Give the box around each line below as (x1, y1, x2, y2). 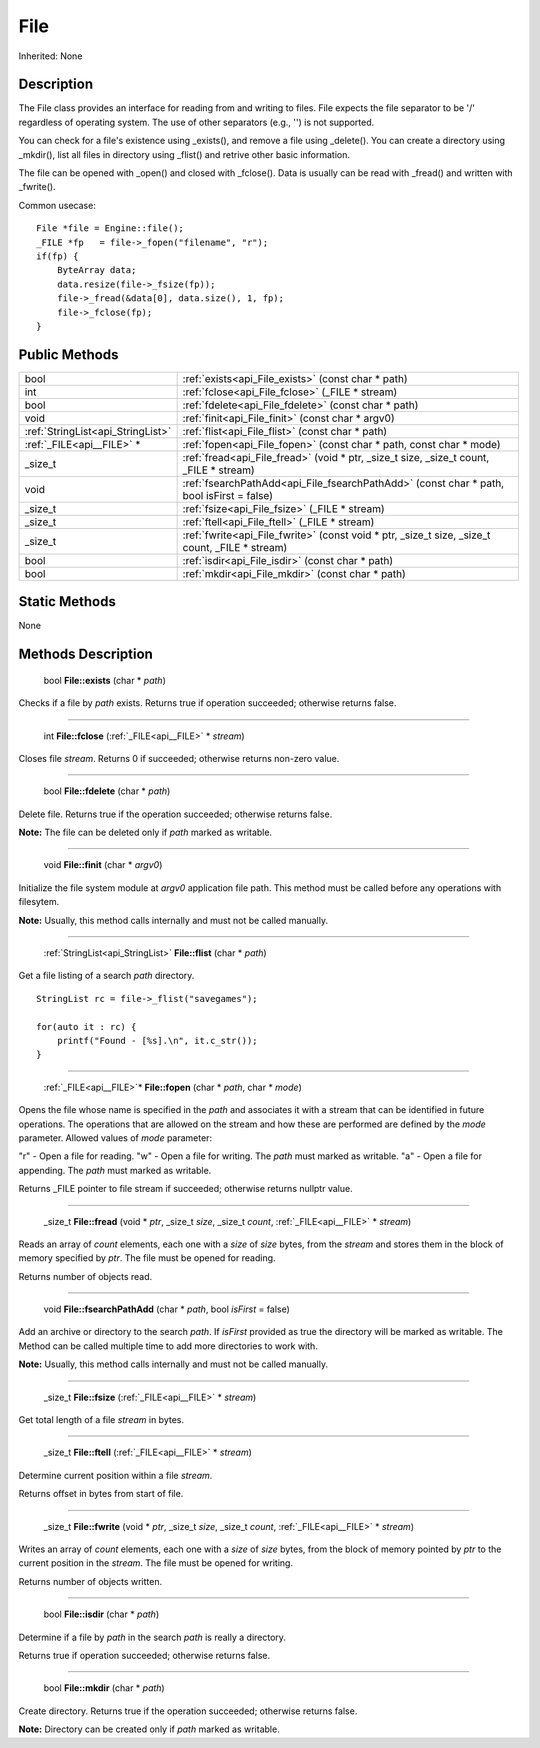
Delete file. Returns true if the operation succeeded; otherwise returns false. (18, 808, 333, 820)
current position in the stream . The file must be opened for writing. (18, 1557, 294, 1569)
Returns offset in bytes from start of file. (18, 1488, 184, 1500)
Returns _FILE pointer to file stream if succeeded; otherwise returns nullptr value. (18, 1183, 354, 1195)
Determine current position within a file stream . (18, 1469, 213, 1481)
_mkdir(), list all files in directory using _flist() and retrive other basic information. (18, 148, 350, 160)
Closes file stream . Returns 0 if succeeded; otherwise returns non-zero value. (18, 752, 340, 764)
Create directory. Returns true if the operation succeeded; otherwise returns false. (18, 1705, 358, 1717)
